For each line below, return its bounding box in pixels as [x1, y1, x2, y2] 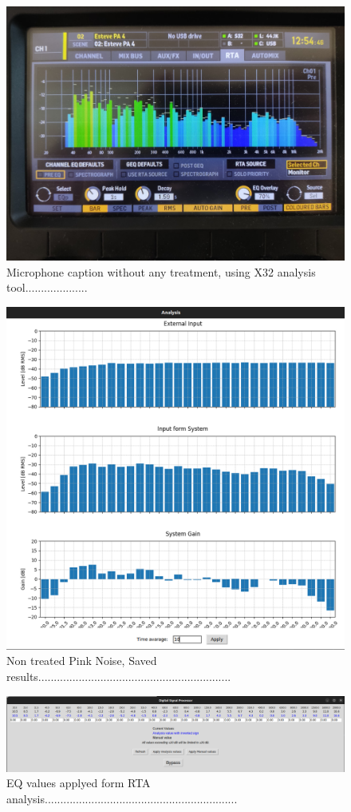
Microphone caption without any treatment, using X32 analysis [6, 263, 316, 280]
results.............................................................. [6, 667, 231, 684]
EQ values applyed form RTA [6, 774, 151, 791]
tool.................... [6, 279, 88, 296]
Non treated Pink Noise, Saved [6, 652, 157, 669]
